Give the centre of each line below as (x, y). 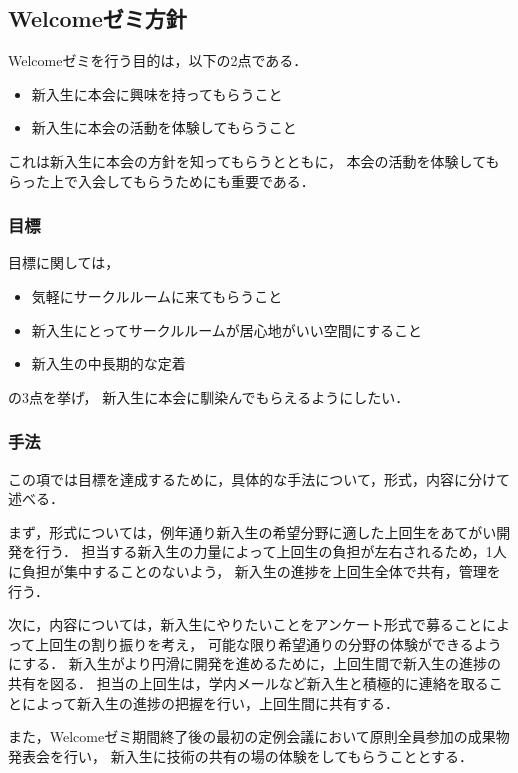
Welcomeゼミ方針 (97, 18)
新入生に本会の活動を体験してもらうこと (164, 127)
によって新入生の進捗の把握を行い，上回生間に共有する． (210, 702)
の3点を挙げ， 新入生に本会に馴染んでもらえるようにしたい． (209, 396)
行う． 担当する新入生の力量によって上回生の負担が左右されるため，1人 (271, 551)
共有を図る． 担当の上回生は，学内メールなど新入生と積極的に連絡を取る (248, 682)
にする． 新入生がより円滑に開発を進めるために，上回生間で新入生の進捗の (255, 663)
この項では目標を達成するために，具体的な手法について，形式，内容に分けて (259, 478)
